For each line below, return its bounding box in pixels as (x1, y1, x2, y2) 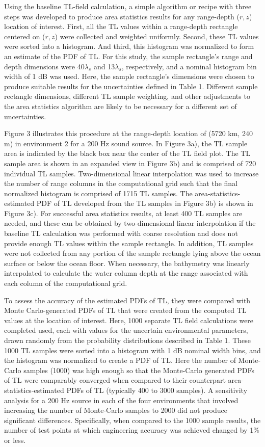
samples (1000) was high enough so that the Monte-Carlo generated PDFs (23, 364, 255, 375)
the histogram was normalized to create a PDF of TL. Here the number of (4, 355, 236, 365)
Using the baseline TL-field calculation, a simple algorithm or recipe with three (4, 1, 252, 11)
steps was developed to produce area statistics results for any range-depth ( (4, 11, 240, 21)
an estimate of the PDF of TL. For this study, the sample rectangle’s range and (4, 50, 253, 61)
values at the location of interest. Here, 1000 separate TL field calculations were (4, 314, 254, 325)
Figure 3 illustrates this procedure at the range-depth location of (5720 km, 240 (4, 128, 253, 139)
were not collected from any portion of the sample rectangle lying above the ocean (4, 248, 261, 258)
